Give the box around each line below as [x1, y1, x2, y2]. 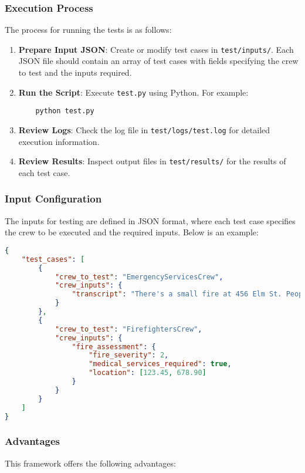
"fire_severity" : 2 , [89, 351, 169, 360]
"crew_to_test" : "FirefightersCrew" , [55, 325, 202, 333]
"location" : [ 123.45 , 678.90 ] [89, 369, 206, 377]
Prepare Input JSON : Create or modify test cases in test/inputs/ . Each [18, 43, 294, 55]
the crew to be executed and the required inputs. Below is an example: [5, 226, 259, 238]
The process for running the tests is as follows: [5, 23, 172, 36]
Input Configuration [5, 191, 102, 206]
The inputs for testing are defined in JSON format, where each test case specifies [5, 214, 296, 227]
